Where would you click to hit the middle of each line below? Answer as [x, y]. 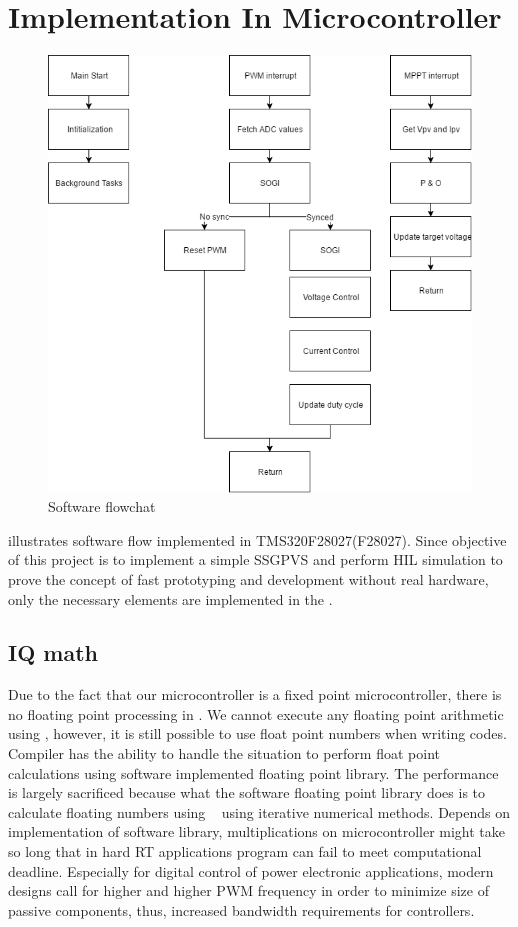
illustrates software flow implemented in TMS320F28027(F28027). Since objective [257, 539]
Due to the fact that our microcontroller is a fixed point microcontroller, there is [255, 694]
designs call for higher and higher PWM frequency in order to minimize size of [248, 890]
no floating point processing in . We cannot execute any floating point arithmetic [256, 713]
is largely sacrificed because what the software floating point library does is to [247, 792]
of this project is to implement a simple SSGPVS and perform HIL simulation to [255, 559]
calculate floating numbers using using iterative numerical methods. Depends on [259, 811]
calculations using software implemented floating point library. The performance [253, 772]
